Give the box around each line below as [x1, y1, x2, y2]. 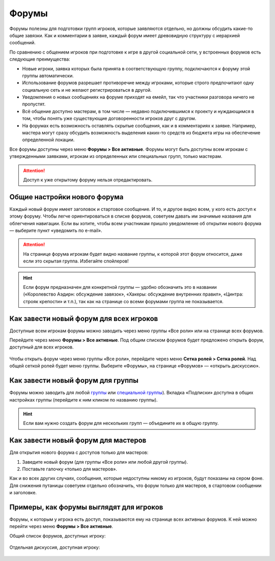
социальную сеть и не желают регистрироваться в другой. [22, 87, 152, 93]
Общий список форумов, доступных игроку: [9, 532, 106, 539]
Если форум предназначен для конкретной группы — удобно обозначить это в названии [23, 284, 217, 290]
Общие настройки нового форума [9, 193, 124, 201]
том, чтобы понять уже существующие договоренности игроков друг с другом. [22, 115, 197, 122]
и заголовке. [9, 490, 37, 496]
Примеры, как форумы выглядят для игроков [9, 503, 163, 512]
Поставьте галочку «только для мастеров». [22, 466, 117, 472]
